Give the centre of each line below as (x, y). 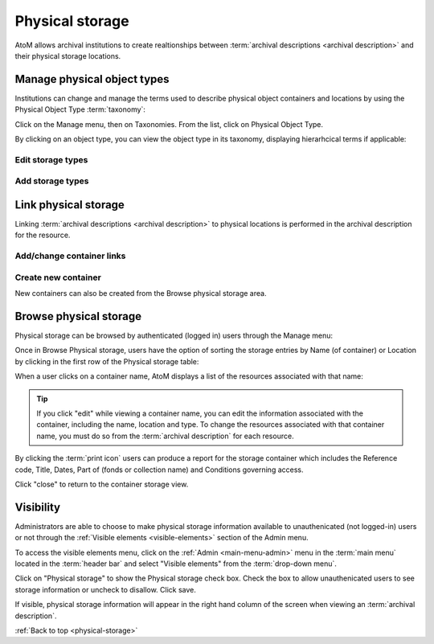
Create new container (58, 277)
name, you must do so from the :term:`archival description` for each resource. (165, 436)
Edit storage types (51, 159)
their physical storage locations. (68, 55)
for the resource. (43, 235)
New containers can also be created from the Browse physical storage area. (141, 293)
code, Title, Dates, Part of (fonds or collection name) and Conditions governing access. (159, 470)
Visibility (37, 507)
